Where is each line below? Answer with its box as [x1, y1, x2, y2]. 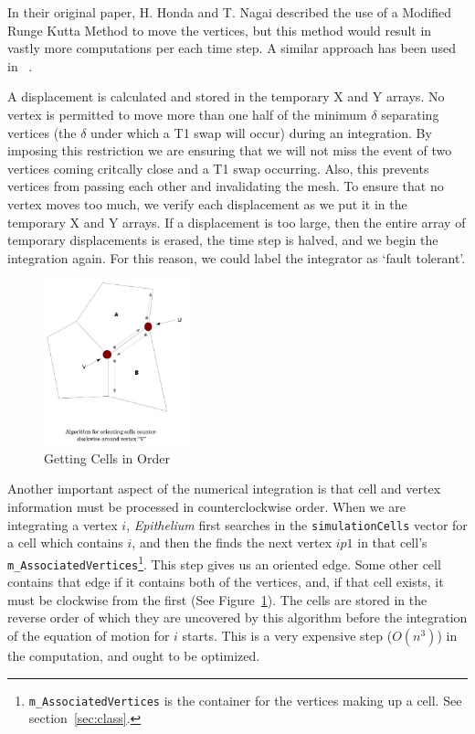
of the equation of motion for [7, 625, 170, 644]
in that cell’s [357, 533, 427, 552]
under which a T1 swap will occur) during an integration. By [90, 122, 432, 142]
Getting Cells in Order [44, 448, 170, 467]
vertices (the [7, 122, 77, 142]
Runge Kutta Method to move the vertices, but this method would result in [7, 20, 432, 39]
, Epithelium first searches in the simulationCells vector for [126, 515, 468, 534]
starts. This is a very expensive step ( [182, 625, 393, 644]
